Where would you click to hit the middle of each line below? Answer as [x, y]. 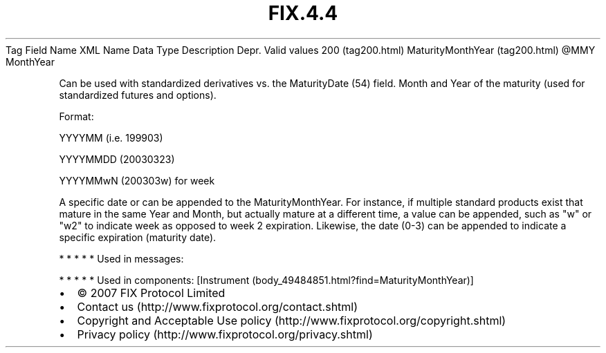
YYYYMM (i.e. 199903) [111, 137]
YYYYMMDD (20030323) [117, 159]
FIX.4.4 [303, 13]
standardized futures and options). [138, 95]
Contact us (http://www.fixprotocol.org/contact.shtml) [218, 306]
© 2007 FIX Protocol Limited [151, 293]
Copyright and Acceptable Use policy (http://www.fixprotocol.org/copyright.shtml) [292, 320]
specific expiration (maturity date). [138, 237]
